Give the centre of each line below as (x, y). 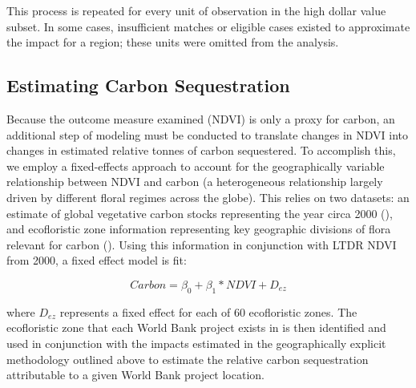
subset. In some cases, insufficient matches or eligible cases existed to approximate (208, 26)
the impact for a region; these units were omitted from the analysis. (173, 42)
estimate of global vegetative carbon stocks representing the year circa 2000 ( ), (200, 213)
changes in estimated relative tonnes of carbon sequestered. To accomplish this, (201, 150)
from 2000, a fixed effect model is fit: (97, 260)
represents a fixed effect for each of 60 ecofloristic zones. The (208, 311)
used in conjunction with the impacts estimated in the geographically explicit (196, 343)
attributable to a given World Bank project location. (135, 375)
